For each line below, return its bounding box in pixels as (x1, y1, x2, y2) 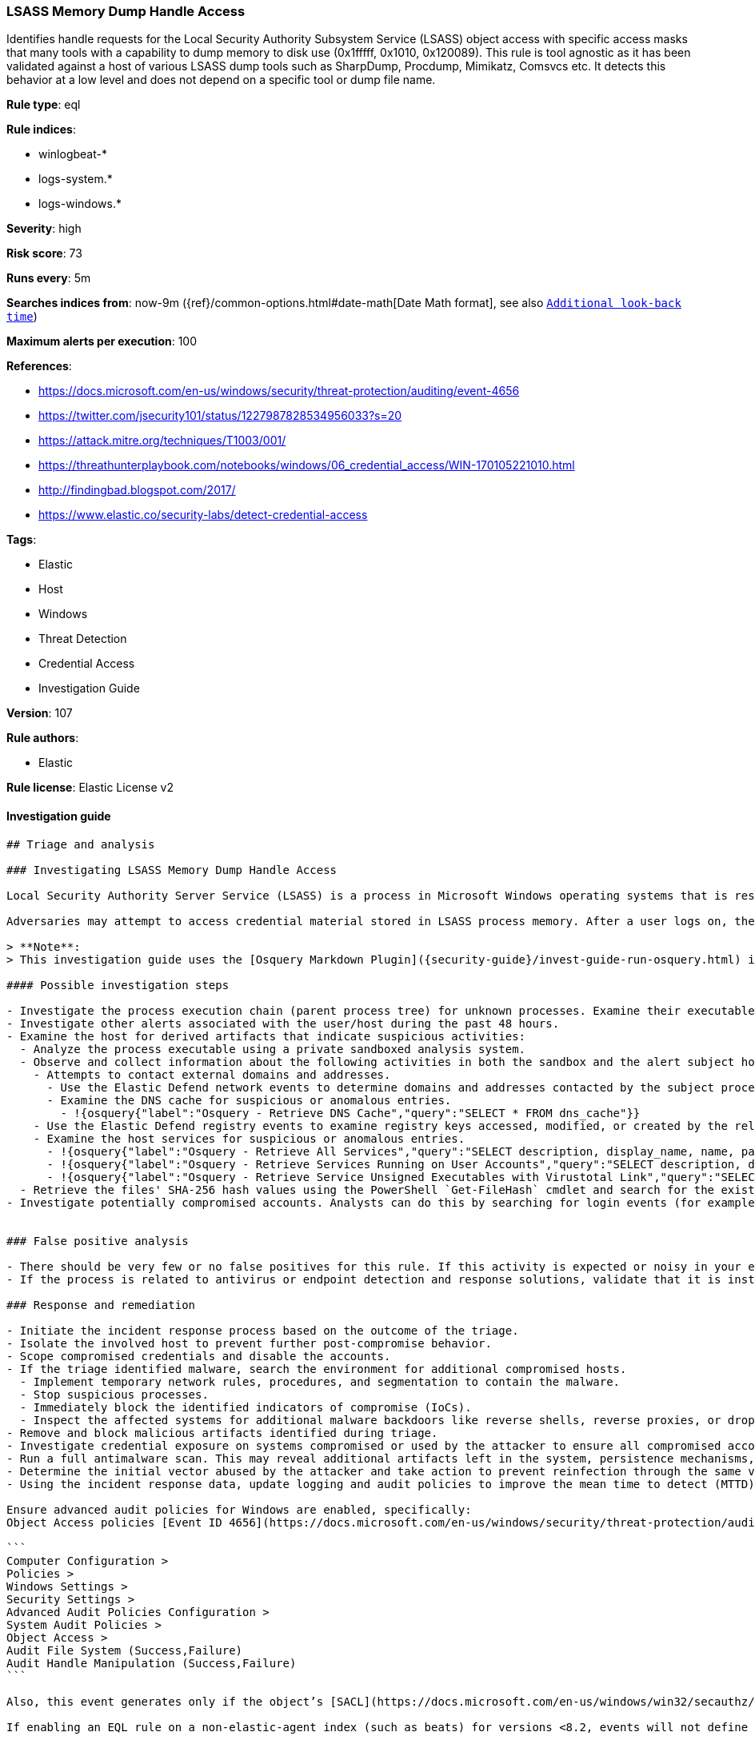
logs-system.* (38, 172, 113, 186)
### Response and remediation (6, 1298, 196, 1311)
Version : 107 (6, 706, 73, 720)
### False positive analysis (6, 1234, 189, 1247)
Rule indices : (6, 122, 76, 137)
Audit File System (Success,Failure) (6, 1643, 243, 1657)
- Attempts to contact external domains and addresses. (33, 1068, 391, 1081)
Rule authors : (6, 731, 79, 745)
